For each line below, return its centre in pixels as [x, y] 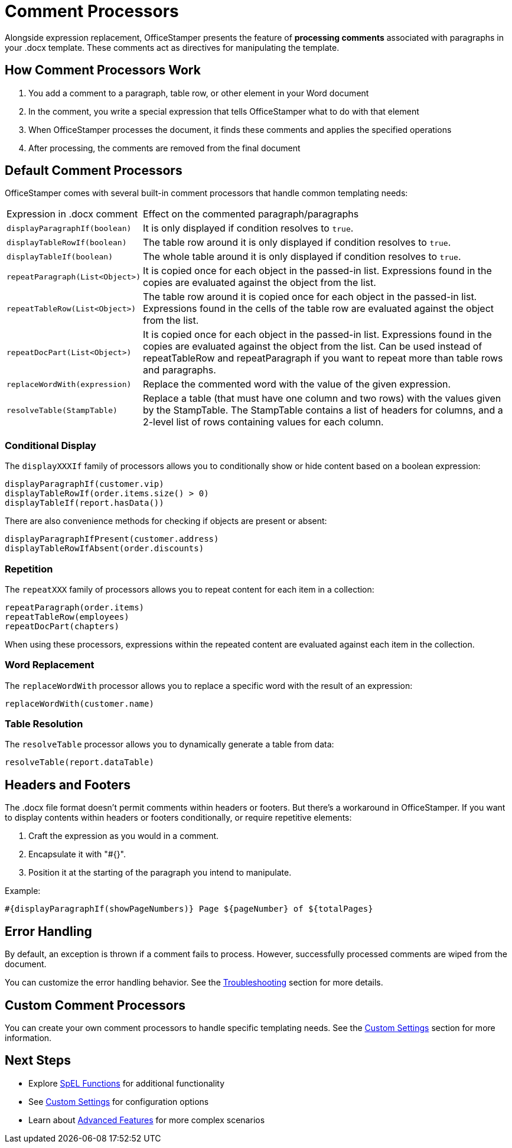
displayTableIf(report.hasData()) [84, 503]
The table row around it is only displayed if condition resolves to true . [297, 243]
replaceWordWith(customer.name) [79, 703]
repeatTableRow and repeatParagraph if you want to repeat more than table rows [323, 358]
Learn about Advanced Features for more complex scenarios [147, 1120]
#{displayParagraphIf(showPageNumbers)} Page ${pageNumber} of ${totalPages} [189, 909]
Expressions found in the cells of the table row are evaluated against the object [318, 309]
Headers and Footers [68, 785]
